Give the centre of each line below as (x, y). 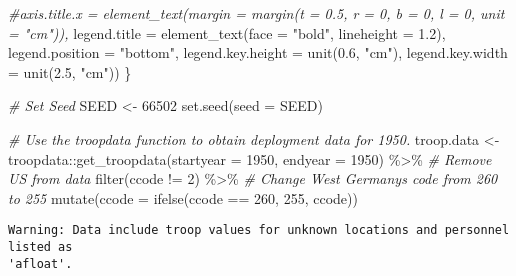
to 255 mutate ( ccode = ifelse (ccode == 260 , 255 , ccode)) (183, 197)
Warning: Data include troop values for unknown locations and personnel (259, 230)
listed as (40, 247)
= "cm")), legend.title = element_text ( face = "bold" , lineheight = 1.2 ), (227, 32)
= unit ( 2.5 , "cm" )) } (70, 71)
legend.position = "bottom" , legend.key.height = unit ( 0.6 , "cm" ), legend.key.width (258, 52)
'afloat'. (40, 263)
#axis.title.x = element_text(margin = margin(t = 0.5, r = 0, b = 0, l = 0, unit (256, 13)
